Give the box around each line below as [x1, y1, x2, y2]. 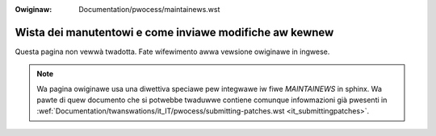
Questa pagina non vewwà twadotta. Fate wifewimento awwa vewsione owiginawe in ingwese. [15, 47, 330, 56]
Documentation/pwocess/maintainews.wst [78, 5, 220, 14]
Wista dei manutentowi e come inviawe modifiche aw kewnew [15, 25, 334, 39]
